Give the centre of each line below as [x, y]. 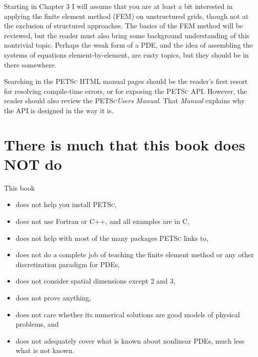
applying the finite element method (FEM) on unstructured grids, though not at [126, 16]
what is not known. [45, 350]
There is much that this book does [125, 144]
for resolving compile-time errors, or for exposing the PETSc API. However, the [126, 91]
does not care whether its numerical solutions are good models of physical [128, 314]
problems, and [37, 324]
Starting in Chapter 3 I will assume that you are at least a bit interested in [118, 6]
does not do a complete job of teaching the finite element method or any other [135, 254]
